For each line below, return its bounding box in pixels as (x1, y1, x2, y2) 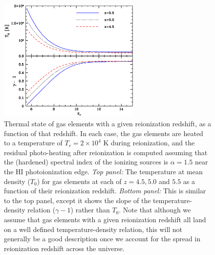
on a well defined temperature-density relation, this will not (4, 224, 183, 234)
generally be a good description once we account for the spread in (4, 233, 201, 244)
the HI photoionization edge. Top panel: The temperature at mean (4, 166, 203, 176)
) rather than (70, 205, 110, 215)
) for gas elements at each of (37, 176, 122, 186)
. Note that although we (119, 205, 191, 215)
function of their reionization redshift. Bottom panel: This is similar (4, 185, 206, 196)
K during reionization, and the (103, 138, 195, 148)
